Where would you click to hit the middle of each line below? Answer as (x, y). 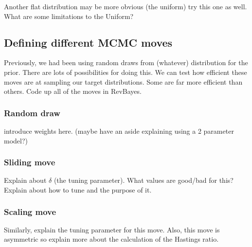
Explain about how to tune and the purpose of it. (78, 189)
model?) (16, 140)
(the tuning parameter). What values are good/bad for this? (144, 180)
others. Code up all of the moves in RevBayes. (73, 91)
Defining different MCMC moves (88, 42)
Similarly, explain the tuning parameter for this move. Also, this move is (112, 229)
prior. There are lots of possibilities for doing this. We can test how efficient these (126, 72)
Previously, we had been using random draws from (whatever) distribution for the (126, 62)
